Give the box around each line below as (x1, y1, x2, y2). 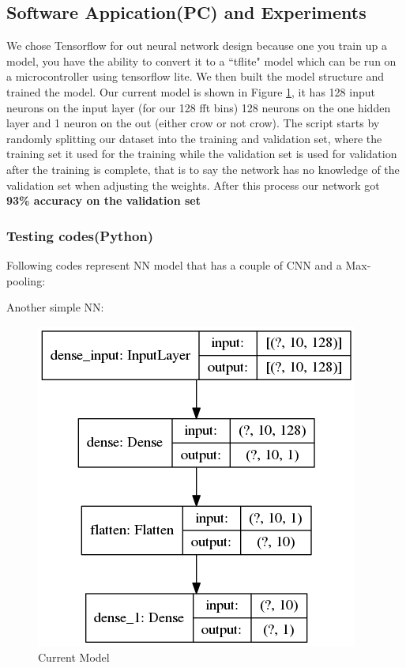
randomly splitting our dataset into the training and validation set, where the (6, 130, 382, 146)
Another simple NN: (6, 299, 104, 315)
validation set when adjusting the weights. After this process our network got (6, 176, 380, 193)
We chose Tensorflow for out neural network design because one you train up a (6, 37, 387, 54)
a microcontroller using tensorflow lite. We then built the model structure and (6, 68, 385, 85)
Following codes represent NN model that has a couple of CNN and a (6, 256, 342, 273)
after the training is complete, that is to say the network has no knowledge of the (6, 160, 400, 177)
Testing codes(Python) (6, 225, 154, 245)
